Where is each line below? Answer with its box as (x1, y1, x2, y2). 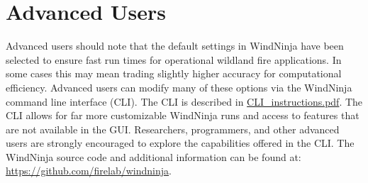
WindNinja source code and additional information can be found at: (6, 149, 301, 164)
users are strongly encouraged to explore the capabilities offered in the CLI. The (6, 135, 355, 150)
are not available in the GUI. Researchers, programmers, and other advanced (6, 121, 340, 136)
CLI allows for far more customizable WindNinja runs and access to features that (6, 108, 359, 123)
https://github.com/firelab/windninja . (6, 163, 172, 178)
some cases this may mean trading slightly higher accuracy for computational (6, 66, 342, 81)
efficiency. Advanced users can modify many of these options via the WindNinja (6, 79, 352, 94)
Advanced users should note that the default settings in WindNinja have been (6, 38, 344, 53)
